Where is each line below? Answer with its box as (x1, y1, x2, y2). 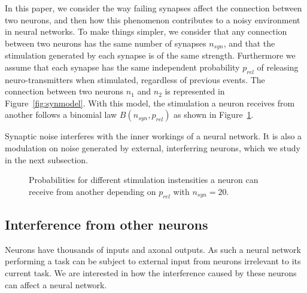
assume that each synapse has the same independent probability (5, 60, 240, 73)
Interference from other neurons (5, 215, 208, 233)
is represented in (165, 85, 225, 97)
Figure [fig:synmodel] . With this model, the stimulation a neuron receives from (5, 96, 295, 109)
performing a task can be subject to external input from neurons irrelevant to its (5, 255, 301, 267)
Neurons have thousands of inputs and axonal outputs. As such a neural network (5, 243, 301, 255)
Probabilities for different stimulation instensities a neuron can (29, 173, 259, 186)
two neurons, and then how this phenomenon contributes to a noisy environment (5, 13, 300, 26)
